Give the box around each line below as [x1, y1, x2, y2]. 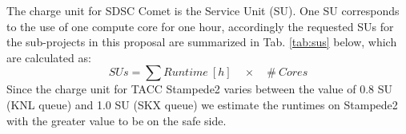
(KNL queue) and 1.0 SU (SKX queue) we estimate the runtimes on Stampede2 [6, 96, 398, 112]
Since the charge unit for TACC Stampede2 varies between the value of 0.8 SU [6, 81, 392, 97]
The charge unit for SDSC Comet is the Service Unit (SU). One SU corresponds [6, 2, 400, 18]
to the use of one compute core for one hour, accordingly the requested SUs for [6, 18, 394, 34]
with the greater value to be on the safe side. [6, 112, 227, 128]
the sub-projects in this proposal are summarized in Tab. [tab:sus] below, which [6, 33, 397, 50]
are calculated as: [6, 49, 91, 65]
